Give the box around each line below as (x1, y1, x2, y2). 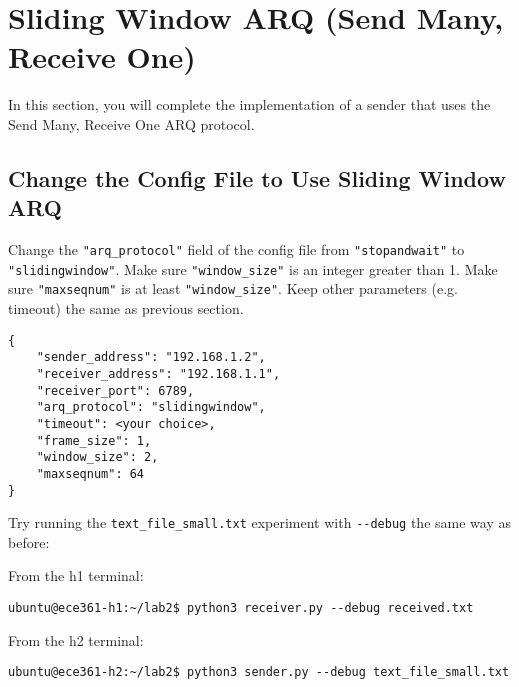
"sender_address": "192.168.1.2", (36, 350, 266, 365)
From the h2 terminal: (8, 629, 144, 650)
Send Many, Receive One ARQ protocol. (8, 113, 255, 134)
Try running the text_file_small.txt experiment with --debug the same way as (8, 512, 511, 533)
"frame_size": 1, (36, 433, 152, 448)
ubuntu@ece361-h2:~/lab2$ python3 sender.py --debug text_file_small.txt (8, 665, 510, 680)
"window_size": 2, (36, 450, 159, 465)
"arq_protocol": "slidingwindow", (36, 400, 266, 415)
